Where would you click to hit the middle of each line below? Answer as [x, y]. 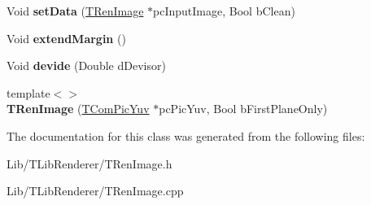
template [28, 92]
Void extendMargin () [66, 38]
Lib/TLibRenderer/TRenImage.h [89, 163]
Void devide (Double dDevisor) [86, 65]
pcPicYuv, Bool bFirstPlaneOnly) [243, 109]
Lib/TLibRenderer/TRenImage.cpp [95, 191]
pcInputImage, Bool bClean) [224, 11]
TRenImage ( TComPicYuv [78, 109]
